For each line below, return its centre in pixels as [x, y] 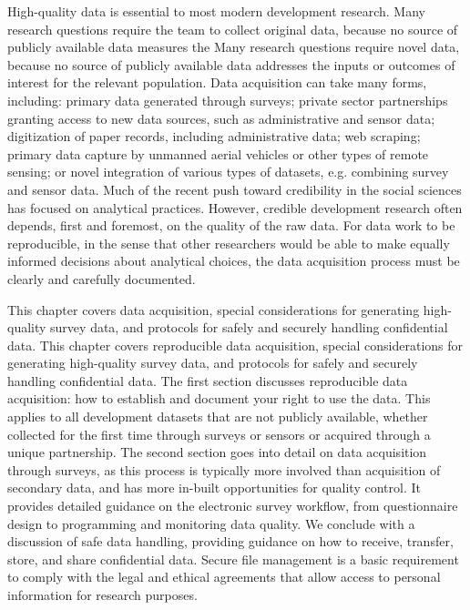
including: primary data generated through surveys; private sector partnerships [228, 100]
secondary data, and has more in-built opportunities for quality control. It [214, 488]
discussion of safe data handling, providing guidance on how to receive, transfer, [230, 541]
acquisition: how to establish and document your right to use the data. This [219, 398]
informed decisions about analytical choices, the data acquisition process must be [234, 261]
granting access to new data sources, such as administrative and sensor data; [221, 118]
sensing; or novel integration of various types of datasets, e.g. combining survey [228, 172]
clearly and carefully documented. [102, 278]
